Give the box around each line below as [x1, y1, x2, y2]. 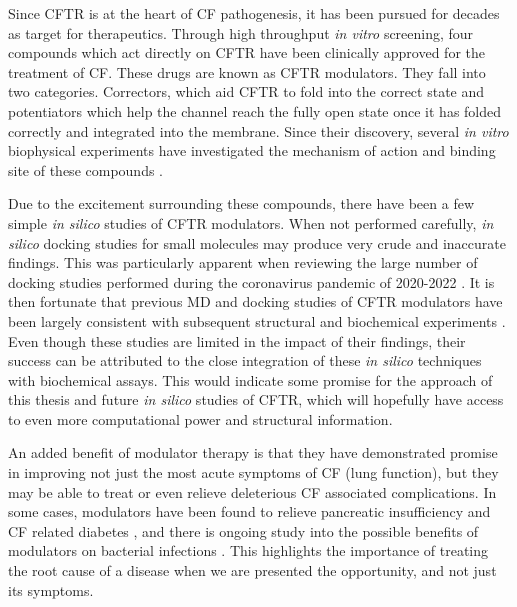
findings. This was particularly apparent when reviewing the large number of [8, 252, 478, 273]
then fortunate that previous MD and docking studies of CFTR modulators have [8, 291, 503, 312]
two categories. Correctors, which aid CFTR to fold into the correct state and [8, 81, 485, 102]
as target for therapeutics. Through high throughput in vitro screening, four [8, 22, 474, 43]
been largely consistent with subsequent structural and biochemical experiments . [8, 310, 506, 331]
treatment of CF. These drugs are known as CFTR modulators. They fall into [8, 61, 486, 82]
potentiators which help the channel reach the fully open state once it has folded [8, 100, 502, 121]
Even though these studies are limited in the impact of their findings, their [8, 330, 466, 351]
